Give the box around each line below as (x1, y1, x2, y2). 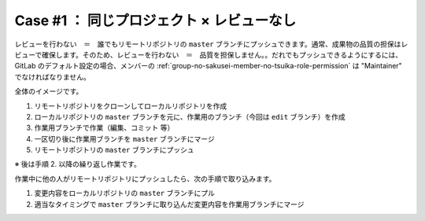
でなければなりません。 (14, 72, 91, 82)
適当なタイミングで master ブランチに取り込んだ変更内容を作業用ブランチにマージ (34, 199, 305, 208)
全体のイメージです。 (14, 87, 83, 96)
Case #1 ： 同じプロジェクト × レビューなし (14, 12, 297, 29)
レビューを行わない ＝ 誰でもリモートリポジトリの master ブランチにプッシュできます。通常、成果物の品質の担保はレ (14, 39, 408, 49)
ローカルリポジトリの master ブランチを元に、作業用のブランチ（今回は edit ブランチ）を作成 (34, 112, 346, 121)
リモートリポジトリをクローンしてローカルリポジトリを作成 (34, 101, 227, 110)
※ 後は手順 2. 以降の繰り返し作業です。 (14, 160, 141, 169)
